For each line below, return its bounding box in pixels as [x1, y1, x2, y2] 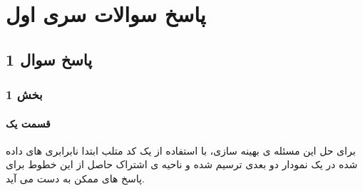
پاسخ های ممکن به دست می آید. [6, 170, 145, 185]
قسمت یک [6, 115, 51, 130]
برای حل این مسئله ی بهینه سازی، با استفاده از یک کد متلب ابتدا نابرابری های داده [6, 143, 356, 158]
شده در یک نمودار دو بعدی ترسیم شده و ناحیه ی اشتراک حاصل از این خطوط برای [6, 157, 358, 172]
